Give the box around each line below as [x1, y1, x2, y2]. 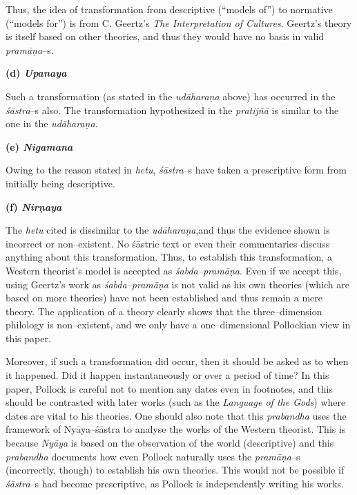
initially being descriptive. [6, 176, 115, 190]
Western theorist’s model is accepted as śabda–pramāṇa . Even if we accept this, [6, 263, 342, 277]
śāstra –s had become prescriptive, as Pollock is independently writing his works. [6, 476, 344, 490]
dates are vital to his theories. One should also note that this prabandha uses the [6, 408, 347, 422]
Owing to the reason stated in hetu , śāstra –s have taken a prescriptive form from [6, 162, 347, 177]
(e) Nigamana [6, 139, 73, 153]
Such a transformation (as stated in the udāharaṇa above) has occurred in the [6, 88, 336, 103]
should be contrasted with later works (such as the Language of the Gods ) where [6, 395, 346, 409]
